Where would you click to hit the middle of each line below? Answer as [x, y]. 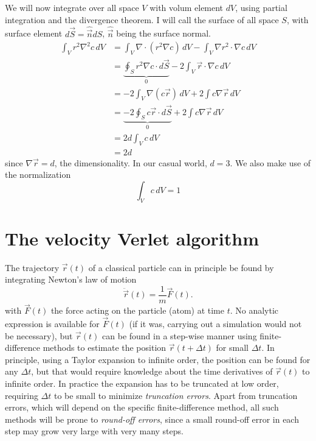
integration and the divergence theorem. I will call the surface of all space [142, 19]
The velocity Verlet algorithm [132, 238]
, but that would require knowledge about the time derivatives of [152, 371]
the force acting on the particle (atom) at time [137, 310]
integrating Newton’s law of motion [71, 279]
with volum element [187, 7]
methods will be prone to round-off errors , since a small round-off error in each [152, 419]
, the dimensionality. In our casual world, [131, 162]
